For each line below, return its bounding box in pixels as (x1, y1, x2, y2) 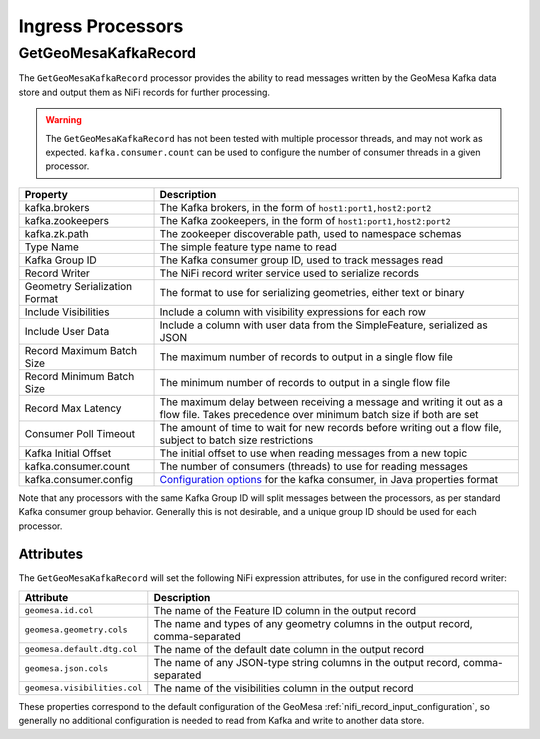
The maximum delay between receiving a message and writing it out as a (159, 395, 504, 409)
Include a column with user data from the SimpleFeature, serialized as (159, 318, 489, 332)
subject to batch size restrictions (159, 433, 314, 447)
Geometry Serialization (24, 279, 133, 293)
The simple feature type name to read (159, 240, 337, 254)
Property (24, 187, 69, 201)
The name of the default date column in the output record (153, 642, 425, 656)
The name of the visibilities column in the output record (153, 681, 414, 695)
